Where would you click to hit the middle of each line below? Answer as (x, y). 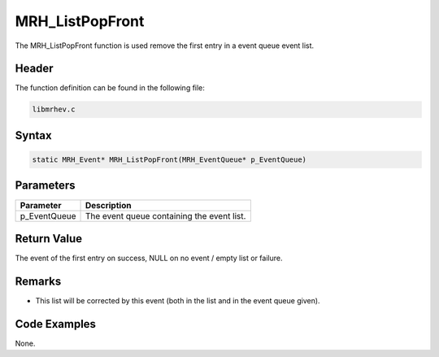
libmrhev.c (54, 109)
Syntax (33, 135)
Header (34, 69)
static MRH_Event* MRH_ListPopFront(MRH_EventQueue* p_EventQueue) (170, 160)
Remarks (38, 281)
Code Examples (56, 324)
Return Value (49, 239)
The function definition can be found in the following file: (110, 88)
